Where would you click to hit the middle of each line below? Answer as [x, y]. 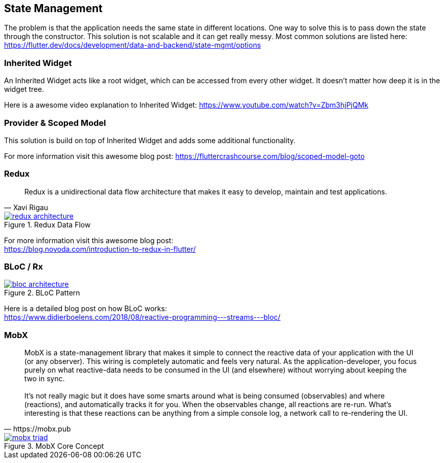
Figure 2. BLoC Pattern [42, 293]
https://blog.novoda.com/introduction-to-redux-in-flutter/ [100, 249]
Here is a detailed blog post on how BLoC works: [86, 309]
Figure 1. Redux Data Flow [47, 224]
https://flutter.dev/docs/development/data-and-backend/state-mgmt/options [133, 45]
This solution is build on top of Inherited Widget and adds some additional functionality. [150, 140]
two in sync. [45, 379]
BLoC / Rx [24, 267]
